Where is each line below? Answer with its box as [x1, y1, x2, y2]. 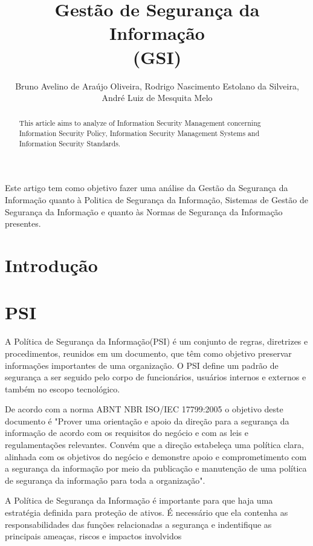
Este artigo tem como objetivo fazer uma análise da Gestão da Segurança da [5, 181, 288, 194]
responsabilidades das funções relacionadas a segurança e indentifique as [5, 518, 272, 530]
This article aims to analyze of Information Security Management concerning [19, 118, 261, 128]
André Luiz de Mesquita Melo [102, 91, 213, 104]
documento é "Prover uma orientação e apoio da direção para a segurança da [5, 414, 289, 427]
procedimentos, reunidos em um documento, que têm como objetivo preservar [5, 346, 292, 359]
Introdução [5, 253, 98, 278]
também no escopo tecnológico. [5, 382, 120, 395]
